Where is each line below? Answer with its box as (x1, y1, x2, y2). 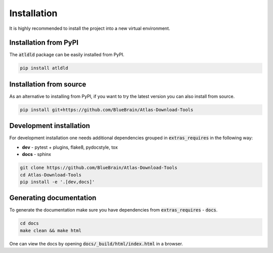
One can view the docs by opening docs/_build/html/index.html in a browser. (9, 240, 183, 246)
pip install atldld (20, 65, 68, 71)
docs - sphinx (22, 151, 52, 157)
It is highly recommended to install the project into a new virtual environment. (9, 25, 170, 31)
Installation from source (9, 80, 86, 89)
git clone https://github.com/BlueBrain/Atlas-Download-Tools (20, 165, 177, 171)
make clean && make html (20, 228, 82, 233)
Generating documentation (9, 194, 97, 202)
